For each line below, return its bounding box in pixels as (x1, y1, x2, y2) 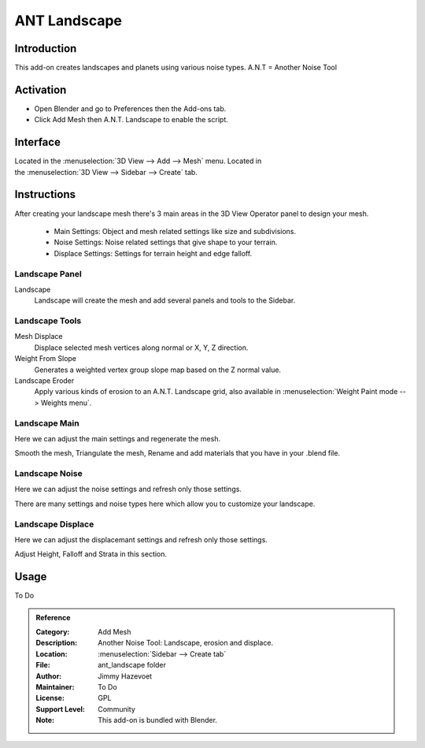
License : (35, 694, 65, 703)
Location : (35, 649, 68, 658)
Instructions (14, 188, 76, 201)
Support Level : (35, 704, 86, 713)
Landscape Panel (14, 268, 82, 279)
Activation (14, 83, 67, 96)
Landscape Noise (14, 468, 83, 479)
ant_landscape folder (98, 661, 167, 670)
